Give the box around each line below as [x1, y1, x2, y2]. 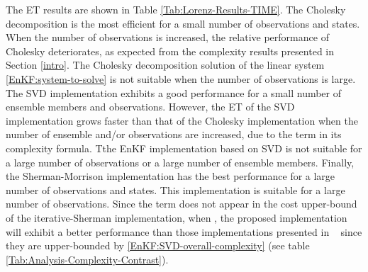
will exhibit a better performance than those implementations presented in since [6, 224, 362, 239]
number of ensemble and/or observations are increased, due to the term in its [6, 127, 342, 142]
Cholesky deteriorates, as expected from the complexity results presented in [6, 43, 335, 58]
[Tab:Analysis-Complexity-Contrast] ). [6, 251, 169, 266]
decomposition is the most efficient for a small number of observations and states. [6, 16, 360, 30]
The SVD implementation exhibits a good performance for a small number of [6, 85, 342, 100]
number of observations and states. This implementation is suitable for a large [6, 182, 345, 197]
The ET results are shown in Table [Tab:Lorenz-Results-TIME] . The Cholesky [6, 2, 346, 16]
